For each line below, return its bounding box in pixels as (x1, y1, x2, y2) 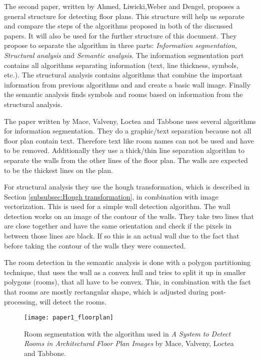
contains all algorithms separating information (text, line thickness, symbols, (4, 59, 238, 70)
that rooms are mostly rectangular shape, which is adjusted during (4, 286, 208, 297)
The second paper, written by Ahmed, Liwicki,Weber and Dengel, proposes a (4, 1, 240, 11)
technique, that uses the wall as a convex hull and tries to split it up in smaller (4, 266, 246, 277)
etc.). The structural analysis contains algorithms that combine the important (4, 69, 242, 80)
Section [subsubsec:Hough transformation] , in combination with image (4, 191, 218, 201)
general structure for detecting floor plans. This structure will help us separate (4, 10, 244, 21)
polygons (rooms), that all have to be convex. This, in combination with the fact (4, 276, 251, 287)
